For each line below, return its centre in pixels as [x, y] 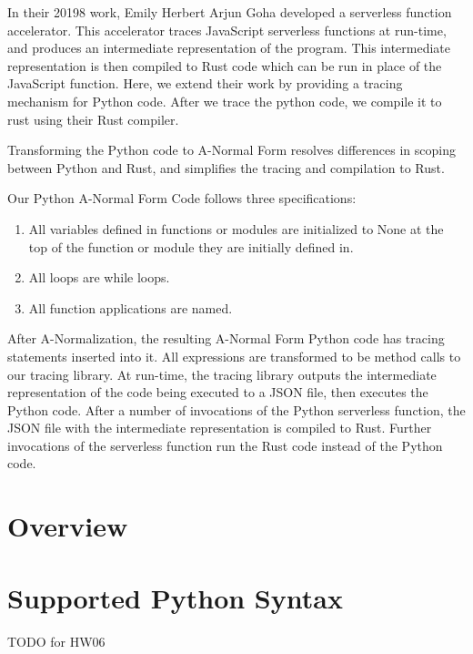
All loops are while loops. [99, 277]
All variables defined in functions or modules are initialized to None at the [236, 228]
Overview [68, 526]
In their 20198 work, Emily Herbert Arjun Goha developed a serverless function [230, 12]
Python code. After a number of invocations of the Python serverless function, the [236, 409]
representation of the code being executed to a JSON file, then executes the [218, 392]
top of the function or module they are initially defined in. [191, 246]
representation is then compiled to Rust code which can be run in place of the [225, 65]
